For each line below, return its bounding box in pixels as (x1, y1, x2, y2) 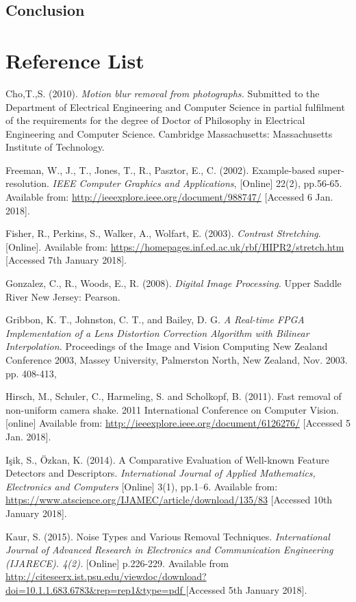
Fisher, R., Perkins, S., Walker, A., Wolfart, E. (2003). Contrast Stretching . (5, 226, 321, 240)
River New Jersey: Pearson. (5, 289, 120, 303)
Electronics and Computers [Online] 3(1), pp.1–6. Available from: (5, 479, 278, 493)
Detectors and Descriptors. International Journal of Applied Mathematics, (5, 466, 316, 480)
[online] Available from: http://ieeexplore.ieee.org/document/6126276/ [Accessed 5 (5, 416, 351, 430)
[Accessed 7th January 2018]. (5, 253, 127, 267)
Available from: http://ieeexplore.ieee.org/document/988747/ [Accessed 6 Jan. (5, 190, 333, 204)
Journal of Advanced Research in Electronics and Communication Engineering (5, 542, 333, 557)
